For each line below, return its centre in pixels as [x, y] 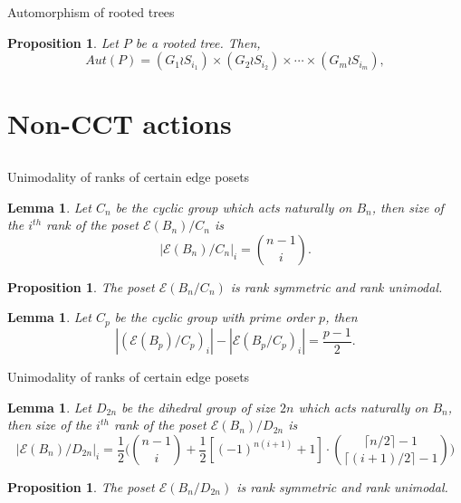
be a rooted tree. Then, [198, 42]
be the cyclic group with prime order [215, 317]
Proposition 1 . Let [63, 42]
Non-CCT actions [120, 123]
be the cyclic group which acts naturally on [234, 207]
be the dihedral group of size [199, 407]
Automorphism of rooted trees [91, 12]
